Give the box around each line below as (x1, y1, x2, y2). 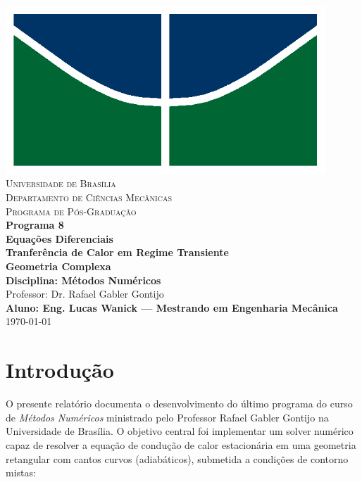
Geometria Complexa (6, 259, 111, 274)
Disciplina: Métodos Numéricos (6, 272, 161, 287)
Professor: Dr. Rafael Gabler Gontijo (6, 286, 164, 301)
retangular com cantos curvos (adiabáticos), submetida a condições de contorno (6, 451, 349, 466)
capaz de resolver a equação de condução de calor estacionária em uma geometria (6, 437, 356, 452)
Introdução (6, 355, 114, 384)
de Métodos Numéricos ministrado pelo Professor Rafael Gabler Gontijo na (6, 410, 329, 424)
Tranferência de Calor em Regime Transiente (6, 245, 229, 260)
